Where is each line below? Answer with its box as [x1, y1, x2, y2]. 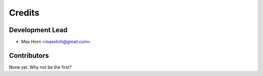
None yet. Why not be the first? [9, 64, 72, 70]
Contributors [9, 51, 49, 59]
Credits [9, 7, 40, 18]
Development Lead [9, 26, 68, 34]
